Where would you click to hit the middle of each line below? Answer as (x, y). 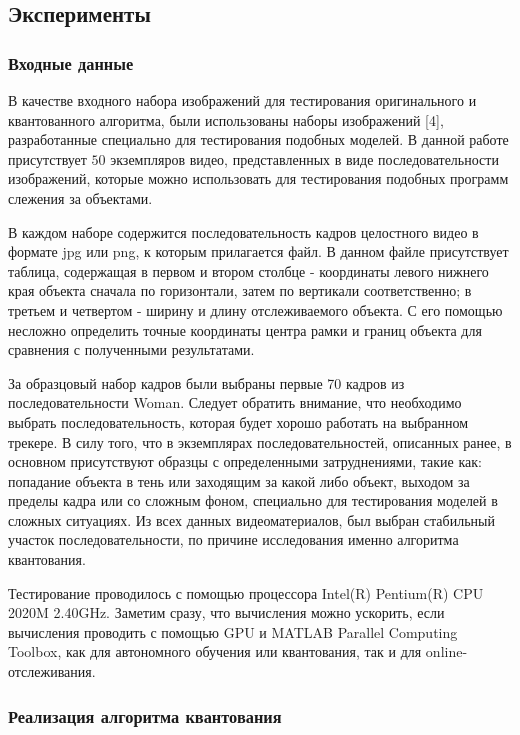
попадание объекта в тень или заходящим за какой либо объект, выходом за (239, 480)
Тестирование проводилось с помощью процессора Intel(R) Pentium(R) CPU (246, 592)
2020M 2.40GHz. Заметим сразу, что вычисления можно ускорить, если (226, 612)
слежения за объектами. (80, 197)
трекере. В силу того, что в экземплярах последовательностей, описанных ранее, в (260, 441)
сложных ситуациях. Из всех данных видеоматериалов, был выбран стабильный (251, 519)
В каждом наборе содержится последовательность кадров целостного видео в (243, 231)
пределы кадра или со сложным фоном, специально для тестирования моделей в (253, 500)
